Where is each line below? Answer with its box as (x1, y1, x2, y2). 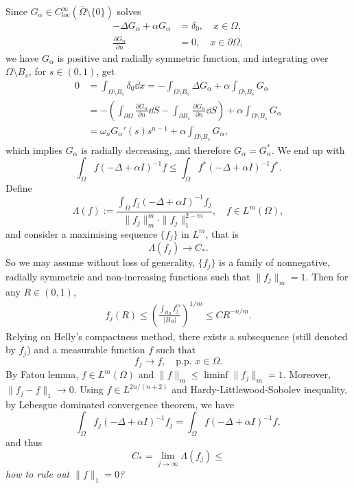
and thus (5, 435, 43, 450)
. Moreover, (283, 367, 331, 381)
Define (5, 180, 32, 195)
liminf (204, 370, 228, 381)
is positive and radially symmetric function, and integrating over (57, 50, 329, 65)
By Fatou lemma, (5, 367, 79, 381)
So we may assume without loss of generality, (5, 255, 196, 269)
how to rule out (5, 467, 70, 481)
